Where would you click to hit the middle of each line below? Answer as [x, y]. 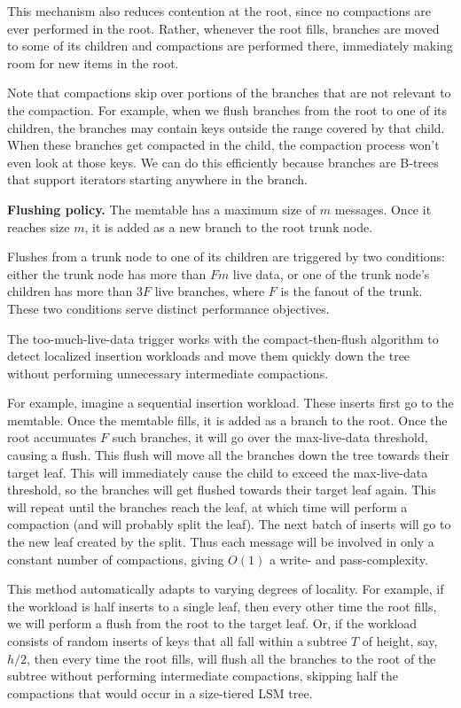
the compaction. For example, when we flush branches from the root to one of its [227, 109]
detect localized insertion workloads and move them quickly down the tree [209, 356]
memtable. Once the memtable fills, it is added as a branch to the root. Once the [227, 420]
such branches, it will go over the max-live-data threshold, [270, 437]
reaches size [39, 226]
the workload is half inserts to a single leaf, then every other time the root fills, [222, 606]
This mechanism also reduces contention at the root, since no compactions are [219, 11]
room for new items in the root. [93, 62]
